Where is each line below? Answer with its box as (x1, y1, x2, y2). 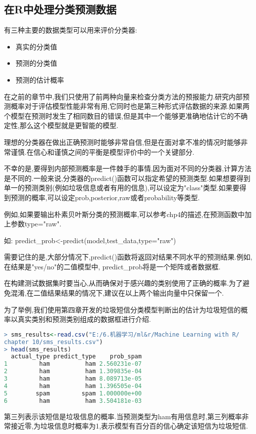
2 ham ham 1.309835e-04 (4, 368, 142, 375)
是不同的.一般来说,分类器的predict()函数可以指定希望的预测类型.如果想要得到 (4, 173, 251, 183)
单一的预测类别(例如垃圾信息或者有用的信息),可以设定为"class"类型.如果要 (4, 182, 240, 193)
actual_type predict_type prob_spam (11, 353, 142, 360)
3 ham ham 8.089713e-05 (4, 375, 142, 383)
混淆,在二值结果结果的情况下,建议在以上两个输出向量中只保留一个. (10, 288, 224, 298)
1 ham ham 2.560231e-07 (4, 360, 142, 368)
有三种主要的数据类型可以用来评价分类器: (4, 25, 137, 35)
